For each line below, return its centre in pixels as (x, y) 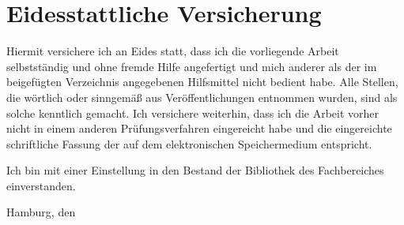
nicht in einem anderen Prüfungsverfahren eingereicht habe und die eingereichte (199, 128)
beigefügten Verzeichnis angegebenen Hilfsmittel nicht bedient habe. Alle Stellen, (202, 82)
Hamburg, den (41, 212)
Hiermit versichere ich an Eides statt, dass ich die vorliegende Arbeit (173, 51)
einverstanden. (41, 185)
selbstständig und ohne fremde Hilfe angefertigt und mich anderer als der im (192, 66)
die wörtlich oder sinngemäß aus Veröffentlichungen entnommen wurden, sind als (202, 97)
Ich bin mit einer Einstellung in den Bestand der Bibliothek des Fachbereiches (195, 170)
